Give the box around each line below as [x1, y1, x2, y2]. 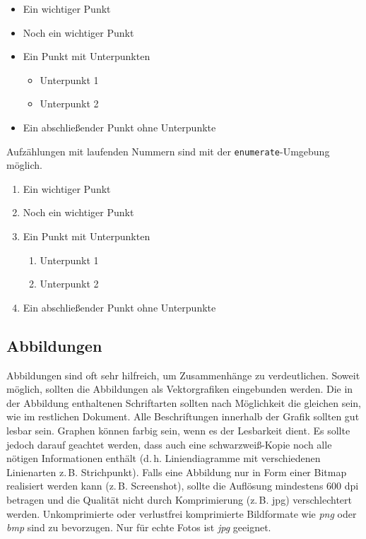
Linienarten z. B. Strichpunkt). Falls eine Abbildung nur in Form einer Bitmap [6, 464, 347, 479]
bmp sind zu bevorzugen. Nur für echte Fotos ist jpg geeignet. [6, 520, 271, 535]
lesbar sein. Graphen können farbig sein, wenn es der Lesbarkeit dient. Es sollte [6, 422, 350, 437]
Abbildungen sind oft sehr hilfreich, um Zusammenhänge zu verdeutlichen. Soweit [6, 367, 360, 382]
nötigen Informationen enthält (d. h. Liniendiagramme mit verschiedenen [6, 451, 321, 466]
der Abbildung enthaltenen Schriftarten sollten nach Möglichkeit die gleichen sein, [6, 395, 361, 410]
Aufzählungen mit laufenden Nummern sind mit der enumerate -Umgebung [6, 143, 330, 158]
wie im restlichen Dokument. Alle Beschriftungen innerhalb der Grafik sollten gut [6, 409, 360, 424]
